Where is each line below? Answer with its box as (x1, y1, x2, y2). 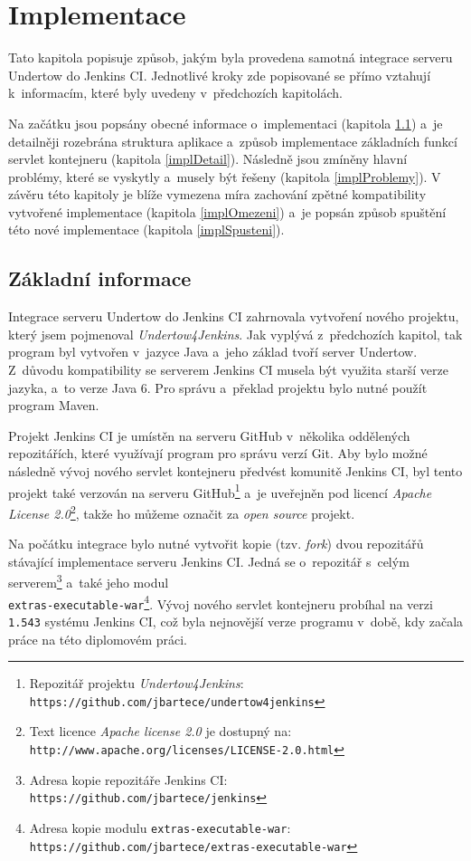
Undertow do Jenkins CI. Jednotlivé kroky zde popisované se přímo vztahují (8, 65, 431, 84)
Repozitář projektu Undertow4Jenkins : (29, 674, 244, 693)
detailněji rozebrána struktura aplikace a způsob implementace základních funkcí (8, 131, 457, 150)
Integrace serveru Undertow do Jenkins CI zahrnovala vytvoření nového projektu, (8, 307, 459, 326)
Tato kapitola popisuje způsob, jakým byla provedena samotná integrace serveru (8, 48, 453, 67)
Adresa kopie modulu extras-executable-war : (29, 818, 291, 837)
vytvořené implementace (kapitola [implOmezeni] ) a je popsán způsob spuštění (8, 202, 447, 221)
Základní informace (8, 264, 192, 292)
